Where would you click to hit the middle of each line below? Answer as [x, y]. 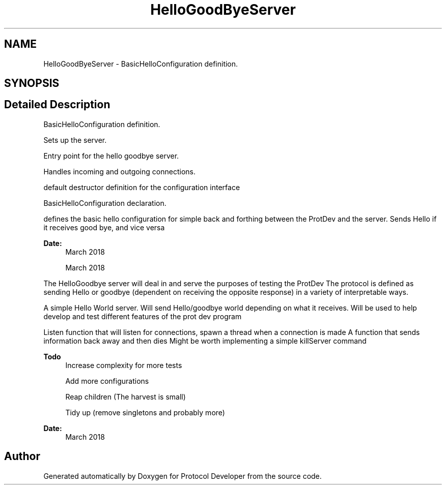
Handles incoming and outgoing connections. [119, 171]
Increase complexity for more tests [124, 365]
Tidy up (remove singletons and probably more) [145, 412]
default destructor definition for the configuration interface [142, 187]
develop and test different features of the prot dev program [143, 316]
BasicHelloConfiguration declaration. [105, 203]
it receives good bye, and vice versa [104, 227]
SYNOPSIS [32, 83]
